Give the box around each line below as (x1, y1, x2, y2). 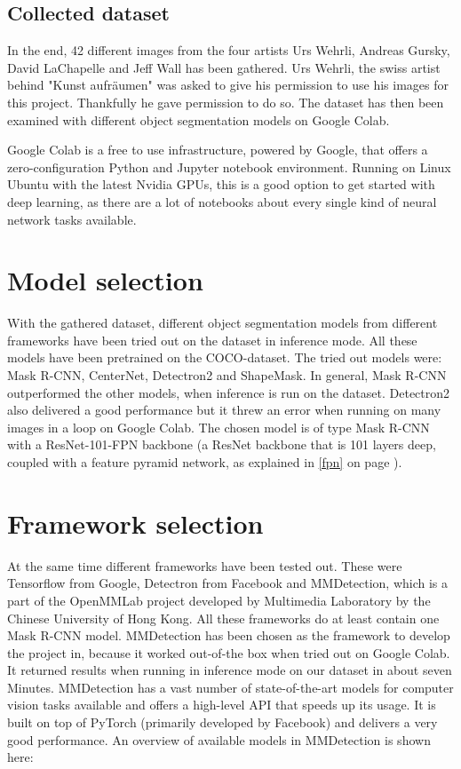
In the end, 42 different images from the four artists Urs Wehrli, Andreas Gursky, (7, 41, 450, 59)
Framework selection (7, 504, 264, 541)
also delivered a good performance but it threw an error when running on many (7, 400, 441, 419)
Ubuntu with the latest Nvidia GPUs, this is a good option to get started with (7, 175, 435, 194)
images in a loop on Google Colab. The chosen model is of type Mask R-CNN (7, 417, 430, 436)
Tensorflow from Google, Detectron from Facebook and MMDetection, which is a (7, 574, 449, 592)
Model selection (7, 262, 203, 298)
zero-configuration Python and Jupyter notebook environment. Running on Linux (7, 157, 451, 176)
